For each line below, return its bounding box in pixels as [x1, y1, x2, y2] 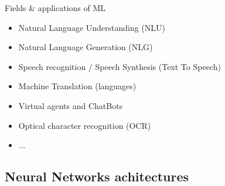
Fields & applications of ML [5, 2, 106, 13]
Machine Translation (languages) [18, 80, 137, 92]
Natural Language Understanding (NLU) [18, 21, 166, 33]
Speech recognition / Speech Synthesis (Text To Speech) [18, 60, 221, 72]
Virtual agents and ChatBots [18, 99, 123, 111]
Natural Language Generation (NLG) [18, 41, 153, 53]
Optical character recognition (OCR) [18, 119, 151, 131]
